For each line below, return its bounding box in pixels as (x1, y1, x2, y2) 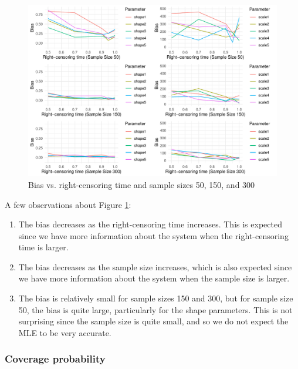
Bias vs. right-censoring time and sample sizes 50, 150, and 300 (28, 178, 255, 190)
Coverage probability (5, 351, 106, 366)
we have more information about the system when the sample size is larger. (18, 272, 290, 284)
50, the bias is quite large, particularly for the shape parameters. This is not (18, 303, 293, 316)
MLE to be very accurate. (18, 326, 111, 338)
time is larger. (18, 241, 69, 253)
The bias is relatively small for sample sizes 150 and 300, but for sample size (18, 292, 293, 304)
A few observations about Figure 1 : (5, 198, 131, 210)
